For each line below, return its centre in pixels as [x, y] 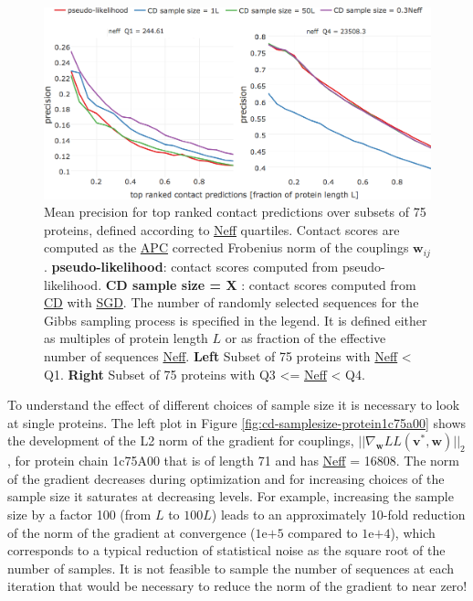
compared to [323, 532]
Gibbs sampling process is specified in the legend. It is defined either [236, 320]
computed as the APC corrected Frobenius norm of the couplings [226, 247]
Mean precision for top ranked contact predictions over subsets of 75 [235, 212]
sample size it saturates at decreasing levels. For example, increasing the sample [231, 496]
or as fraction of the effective [305, 338]
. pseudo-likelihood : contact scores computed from [191, 266]
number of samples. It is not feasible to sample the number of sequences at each [231, 568]
